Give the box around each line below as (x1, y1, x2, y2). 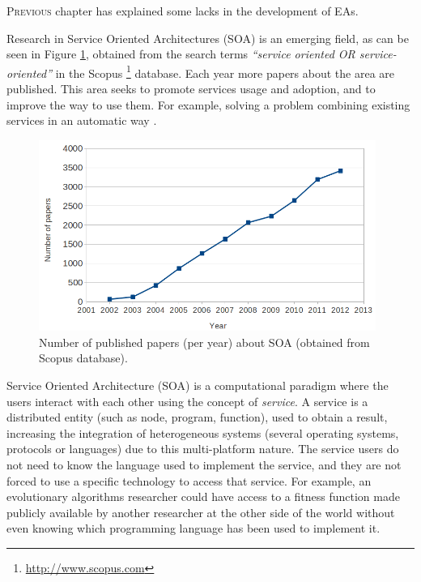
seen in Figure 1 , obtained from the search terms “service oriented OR (6, 45, 355, 62)
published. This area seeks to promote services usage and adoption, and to (6, 80, 376, 97)
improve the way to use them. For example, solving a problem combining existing (6, 96, 410, 113)
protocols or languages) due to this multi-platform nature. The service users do (6, 440, 399, 457)
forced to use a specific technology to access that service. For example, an (6, 472, 372, 489)
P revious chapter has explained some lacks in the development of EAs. (6, 2, 359, 19)
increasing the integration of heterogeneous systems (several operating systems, (6, 424, 399, 441)
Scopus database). (39, 349, 128, 366)
